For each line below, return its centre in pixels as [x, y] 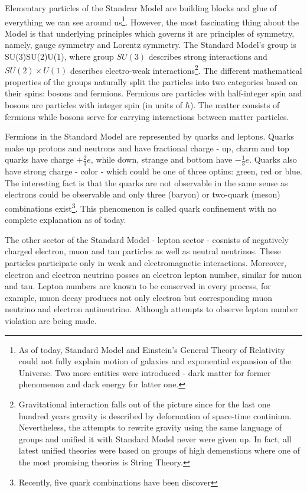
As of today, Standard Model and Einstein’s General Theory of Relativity [152, 349]
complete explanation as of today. [66, 220]
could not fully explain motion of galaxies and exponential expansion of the [155, 361]
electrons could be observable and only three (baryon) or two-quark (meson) [143, 194]
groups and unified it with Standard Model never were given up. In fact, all [155, 438]
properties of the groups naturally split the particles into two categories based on [151, 81]
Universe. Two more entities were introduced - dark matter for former [145, 372]
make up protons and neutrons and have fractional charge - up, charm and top [147, 148]
